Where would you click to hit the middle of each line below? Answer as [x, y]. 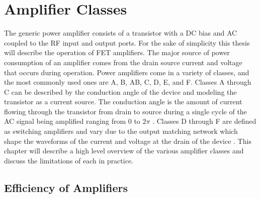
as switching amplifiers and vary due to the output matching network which [121, 131]
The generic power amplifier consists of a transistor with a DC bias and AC [121, 33]
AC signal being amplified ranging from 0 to [72, 121]
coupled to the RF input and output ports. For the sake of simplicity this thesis [127, 42]
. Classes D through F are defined [204, 121]
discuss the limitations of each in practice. [69, 160]
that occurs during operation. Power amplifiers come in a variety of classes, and [127, 72]
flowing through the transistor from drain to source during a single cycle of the [125, 111]
